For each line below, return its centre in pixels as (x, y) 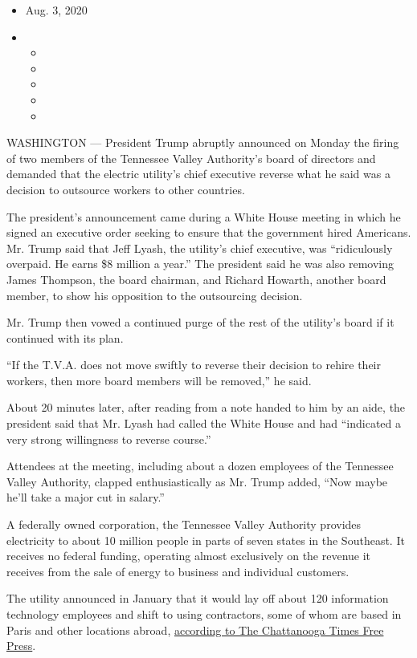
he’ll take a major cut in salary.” (86, 497)
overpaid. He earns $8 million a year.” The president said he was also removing (200, 264)
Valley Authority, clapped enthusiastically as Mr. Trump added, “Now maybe (197, 481)
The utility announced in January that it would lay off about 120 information (198, 598)
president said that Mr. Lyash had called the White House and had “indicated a (204, 423)
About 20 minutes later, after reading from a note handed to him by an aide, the (206, 407)
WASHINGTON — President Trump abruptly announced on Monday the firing (203, 142)
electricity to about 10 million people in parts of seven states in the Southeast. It (206, 540)
